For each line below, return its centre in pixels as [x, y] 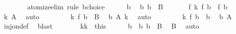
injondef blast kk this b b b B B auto [101, 26]
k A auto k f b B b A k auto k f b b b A [118, 16]
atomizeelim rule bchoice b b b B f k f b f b [127, 6]
